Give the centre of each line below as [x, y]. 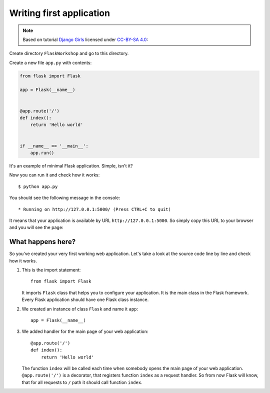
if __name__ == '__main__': [54, 146]
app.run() [42, 153]
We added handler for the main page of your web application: [85, 331]
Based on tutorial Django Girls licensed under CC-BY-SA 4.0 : [85, 39]
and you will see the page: [36, 227]
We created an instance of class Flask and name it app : [80, 309]
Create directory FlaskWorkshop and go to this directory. [69, 53]
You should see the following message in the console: [64, 198]
